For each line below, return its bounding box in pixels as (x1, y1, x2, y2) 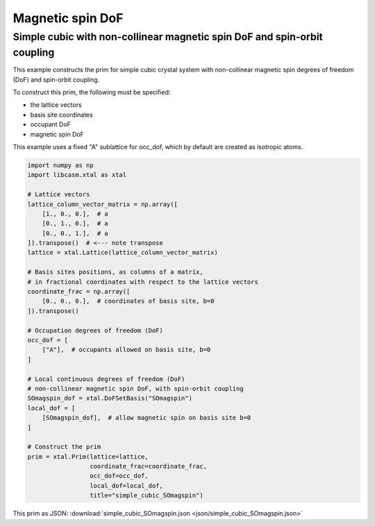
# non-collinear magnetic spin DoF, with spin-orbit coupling (27, 384, 244, 392)
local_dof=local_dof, (89, 482, 163, 489)
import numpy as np (27, 161, 94, 169)
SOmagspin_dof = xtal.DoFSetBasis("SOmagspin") (27, 394, 192, 402)
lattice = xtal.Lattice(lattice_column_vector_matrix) (27, 248, 218, 257)
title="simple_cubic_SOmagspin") (89, 491, 204, 500)
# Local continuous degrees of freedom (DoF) (27, 375, 185, 383)
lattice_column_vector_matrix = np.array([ (27, 200, 178, 208)
